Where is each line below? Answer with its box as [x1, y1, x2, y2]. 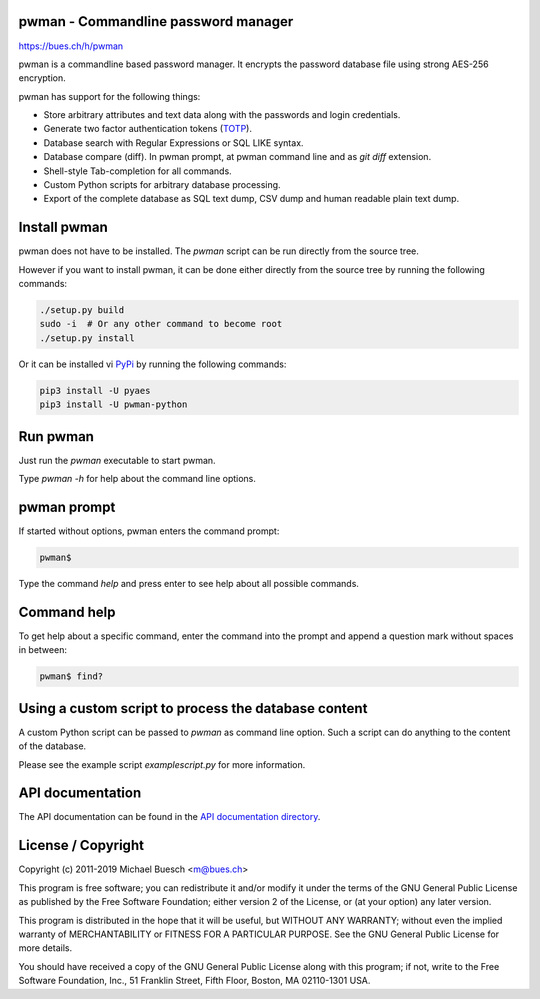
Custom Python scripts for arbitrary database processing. [43, 179, 281, 191]
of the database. [18, 740, 87, 752]
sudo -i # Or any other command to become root [39, 318, 283, 330]
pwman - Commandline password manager [18, 13, 294, 30]
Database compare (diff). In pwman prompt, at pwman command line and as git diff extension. [43, 151, 432, 163]
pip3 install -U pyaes [39, 385, 151, 396]
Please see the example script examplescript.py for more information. [18, 758, 306, 770]
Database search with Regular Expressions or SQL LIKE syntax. [43, 136, 304, 149]
